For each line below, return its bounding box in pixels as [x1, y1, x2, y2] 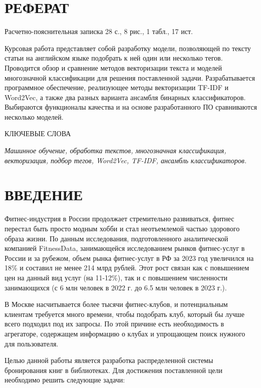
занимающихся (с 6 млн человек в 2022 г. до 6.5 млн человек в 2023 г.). [5, 282, 227, 292]
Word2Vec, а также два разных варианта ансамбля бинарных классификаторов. [5, 92, 246, 102]
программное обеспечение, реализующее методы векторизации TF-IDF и [5, 82, 228, 93]
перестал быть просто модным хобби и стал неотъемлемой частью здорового [5, 223, 240, 233]
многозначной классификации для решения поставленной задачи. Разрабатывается [5, 72, 255, 83]
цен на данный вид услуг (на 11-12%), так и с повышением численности [5, 272, 228, 282]
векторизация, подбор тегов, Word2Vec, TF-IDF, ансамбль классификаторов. [5, 155, 247, 165]
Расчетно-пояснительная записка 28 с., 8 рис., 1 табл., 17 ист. [5, 26, 193, 37]
